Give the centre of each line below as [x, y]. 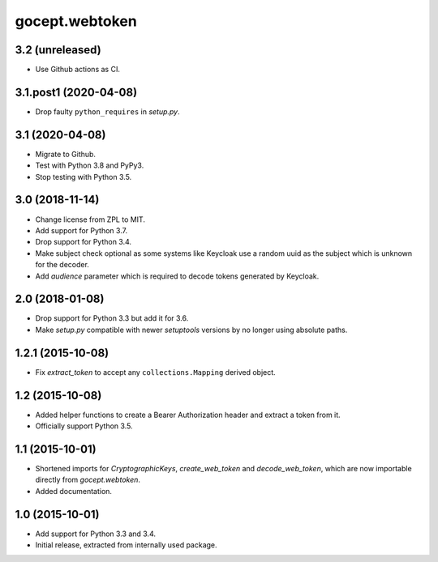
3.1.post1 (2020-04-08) [76, 92]
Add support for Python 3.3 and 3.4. [95, 534]
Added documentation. [74, 491]
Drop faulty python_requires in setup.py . [107, 111]
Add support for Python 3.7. [82, 230]
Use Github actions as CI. [78, 70]
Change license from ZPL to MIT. [90, 219]
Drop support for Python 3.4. [84, 242]
